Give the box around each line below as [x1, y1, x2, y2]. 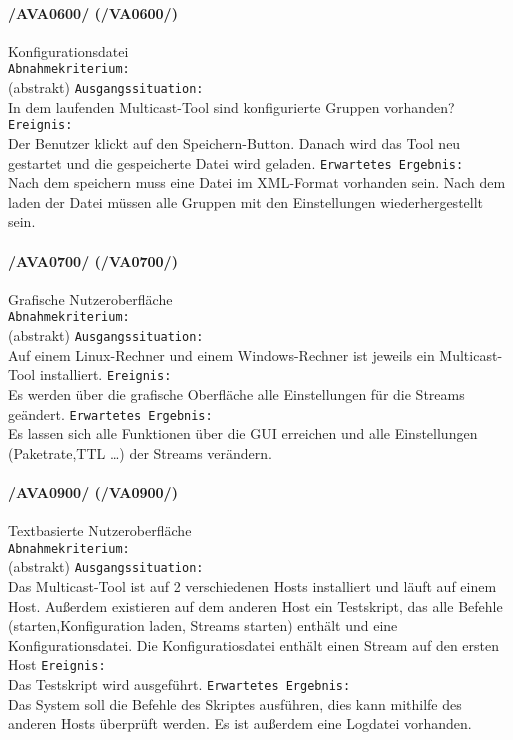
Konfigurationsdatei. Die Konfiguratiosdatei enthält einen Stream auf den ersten [8, 634, 500, 655]
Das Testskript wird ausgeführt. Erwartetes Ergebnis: [8, 674, 351, 695]
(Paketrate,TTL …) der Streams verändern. [8, 442, 272, 463]
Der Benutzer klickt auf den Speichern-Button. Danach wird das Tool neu [8, 132, 461, 153]
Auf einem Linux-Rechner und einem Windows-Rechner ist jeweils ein [8, 344, 435, 365]
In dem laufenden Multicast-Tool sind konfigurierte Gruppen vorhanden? [8, 96, 455, 117]
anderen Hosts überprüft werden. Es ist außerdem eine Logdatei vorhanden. [8, 713, 472, 734]
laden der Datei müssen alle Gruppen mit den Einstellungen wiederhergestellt [8, 191, 484, 212]
